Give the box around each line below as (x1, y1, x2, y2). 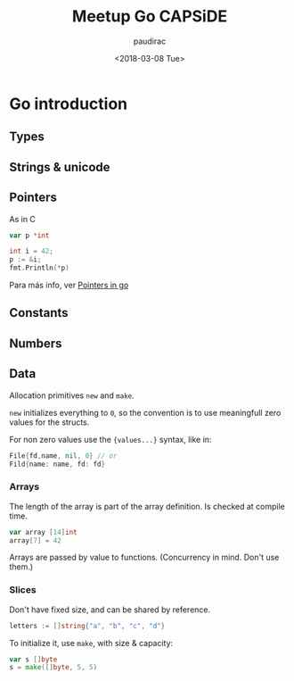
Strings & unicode (9, 159, 110, 175)
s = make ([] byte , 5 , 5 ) (9, 663, 98, 672)
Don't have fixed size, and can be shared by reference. (9, 604, 211, 615)
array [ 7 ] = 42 (9, 536, 62, 545)
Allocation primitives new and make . (9, 390, 135, 401)
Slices (9, 584, 37, 596)
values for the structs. (9, 417, 90, 428)
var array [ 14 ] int (9, 527, 78, 536)
